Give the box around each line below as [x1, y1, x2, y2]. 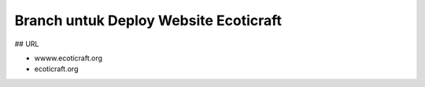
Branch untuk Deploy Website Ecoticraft [14, 12, 283, 29]
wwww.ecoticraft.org [34, 53, 102, 63]
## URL [14, 39, 39, 49]
